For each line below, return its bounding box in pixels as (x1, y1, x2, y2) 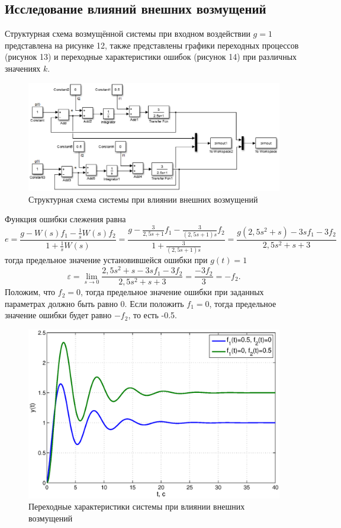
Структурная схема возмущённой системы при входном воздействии (5, 27, 250, 40)
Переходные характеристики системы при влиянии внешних (28, 500, 245, 513)
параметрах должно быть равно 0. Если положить (5, 297, 184, 309)
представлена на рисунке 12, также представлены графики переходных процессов (5, 39, 299, 51)
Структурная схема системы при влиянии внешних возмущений (28, 193, 258, 205)
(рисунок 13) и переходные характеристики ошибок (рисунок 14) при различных (5, 50, 297, 63)
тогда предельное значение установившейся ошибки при (5, 254, 208, 266)
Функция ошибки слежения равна (5, 213, 126, 225)
